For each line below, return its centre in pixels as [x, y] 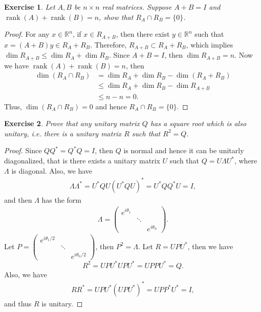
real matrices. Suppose [137, 7]
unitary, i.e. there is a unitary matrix [63, 133]
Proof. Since [23, 150]
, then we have [210, 246]
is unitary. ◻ [62, 303]
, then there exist [143, 34]
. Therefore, [108, 44]
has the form [62, 199]
